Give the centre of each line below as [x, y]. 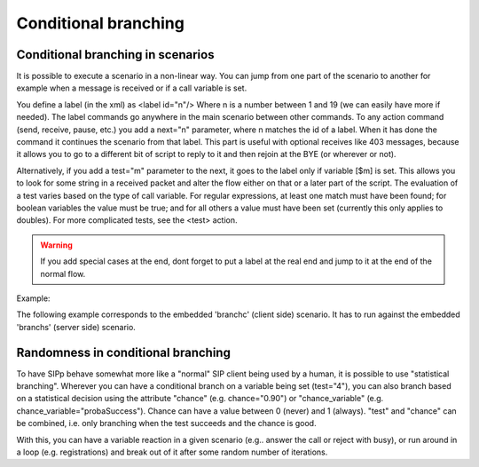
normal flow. [63, 273]
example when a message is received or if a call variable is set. [132, 88]
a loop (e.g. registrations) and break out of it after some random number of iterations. [172, 452]
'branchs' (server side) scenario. [76, 327]
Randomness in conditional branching [123, 352]
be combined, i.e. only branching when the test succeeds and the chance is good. [166, 423]
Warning [56, 245]
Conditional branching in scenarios [115, 55]
